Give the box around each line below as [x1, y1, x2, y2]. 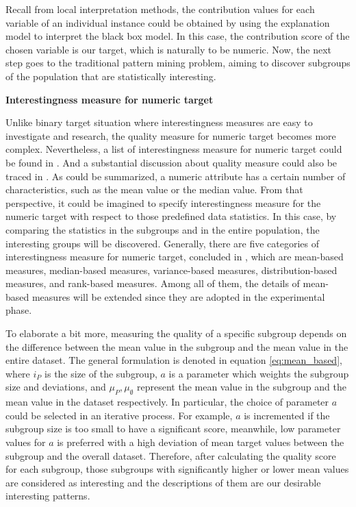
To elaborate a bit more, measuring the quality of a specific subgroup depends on [5, 326, 347, 341]
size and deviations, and [5, 380, 106, 394]
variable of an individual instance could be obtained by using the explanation [5, 15, 330, 29]
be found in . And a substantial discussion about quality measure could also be [5, 155, 338, 169]
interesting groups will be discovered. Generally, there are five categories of [5, 236, 319, 250]
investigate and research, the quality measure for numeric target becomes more [5, 128, 336, 143]
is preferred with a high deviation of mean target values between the [57, 435, 344, 449]
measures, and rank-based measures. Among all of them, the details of [5, 276, 300, 290]
